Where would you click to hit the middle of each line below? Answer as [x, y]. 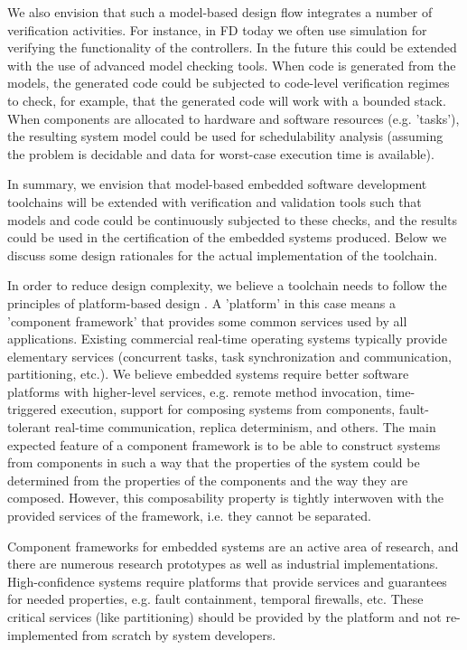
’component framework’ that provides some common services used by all [207, 320]
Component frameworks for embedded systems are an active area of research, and [233, 546]
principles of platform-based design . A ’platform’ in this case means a [201, 302]
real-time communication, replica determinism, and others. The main [245, 427]
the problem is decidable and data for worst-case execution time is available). [221, 153]
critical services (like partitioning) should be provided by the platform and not [224, 617]
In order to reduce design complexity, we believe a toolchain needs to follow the [227, 285]
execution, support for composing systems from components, [228, 409]
